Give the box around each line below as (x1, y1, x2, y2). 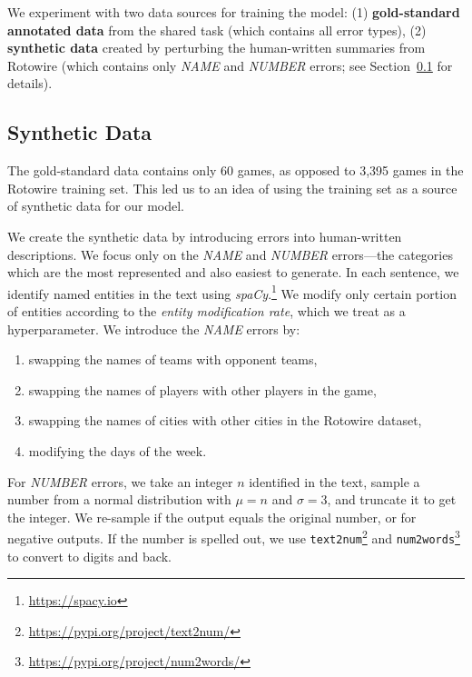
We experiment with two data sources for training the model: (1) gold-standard (7, 3, 460, 21)
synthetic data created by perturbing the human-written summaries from (7, 38, 426, 57)
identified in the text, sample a (249, 472, 420, 491)
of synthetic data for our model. (7, 196, 185, 215)
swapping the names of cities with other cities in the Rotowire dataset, (28, 411, 422, 430)
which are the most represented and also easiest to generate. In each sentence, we (7, 263, 459, 282)
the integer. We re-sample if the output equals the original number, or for (7, 507, 417, 526)
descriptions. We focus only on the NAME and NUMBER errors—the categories (7, 244, 453, 264)
